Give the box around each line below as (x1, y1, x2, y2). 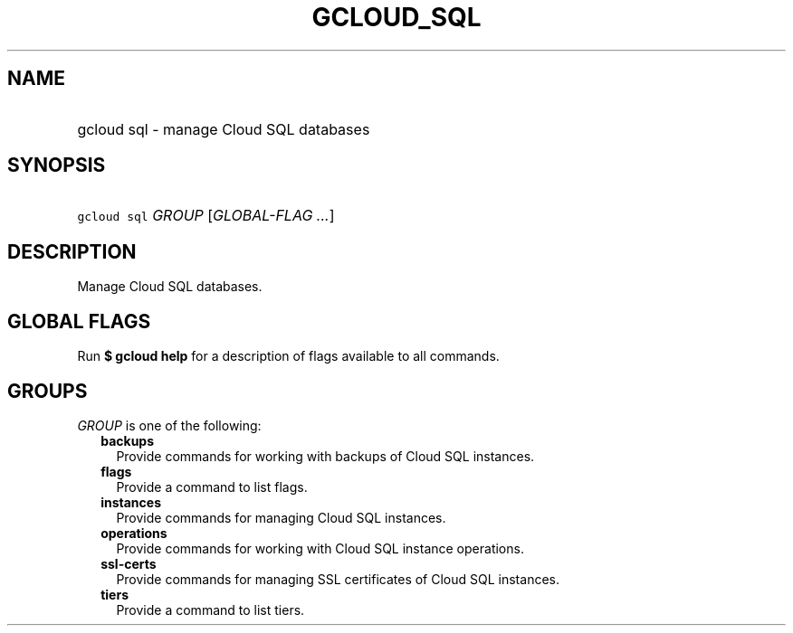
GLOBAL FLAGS (7, 309, 151, 333)
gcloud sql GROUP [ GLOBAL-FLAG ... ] (77, 206, 335, 225)
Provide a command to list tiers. (116, 601, 305, 618)
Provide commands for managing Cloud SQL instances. (116, 509, 446, 525)
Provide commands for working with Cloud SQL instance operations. (116, 540, 524, 556)
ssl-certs (100, 555, 157, 572)
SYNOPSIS (7, 154, 106, 177)
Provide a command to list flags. (116, 478, 308, 495)
